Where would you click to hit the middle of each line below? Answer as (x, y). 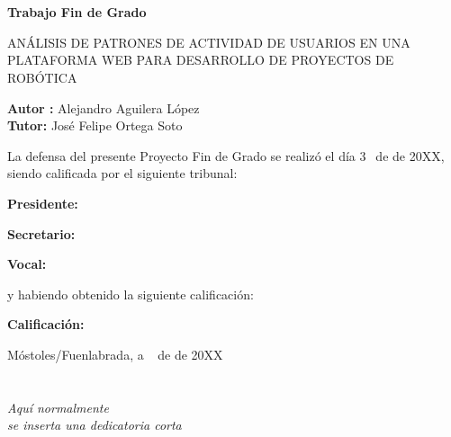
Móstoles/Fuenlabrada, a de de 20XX (115, 354)
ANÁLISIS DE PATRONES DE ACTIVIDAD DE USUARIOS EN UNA (209, 42)
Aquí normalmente (58, 407)
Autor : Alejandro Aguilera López (104, 107)
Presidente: (43, 203)
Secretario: (41, 233)
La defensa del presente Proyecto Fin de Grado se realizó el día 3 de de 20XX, (226, 155)
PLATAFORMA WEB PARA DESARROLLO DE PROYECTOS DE (201, 60)
